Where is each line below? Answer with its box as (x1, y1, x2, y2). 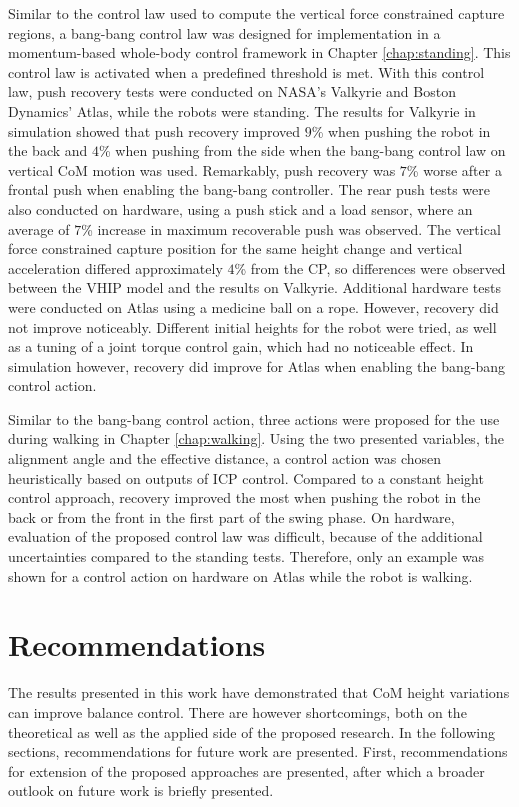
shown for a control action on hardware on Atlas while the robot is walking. (8, 565, 473, 586)
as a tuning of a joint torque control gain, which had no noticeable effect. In (8, 336, 474, 357)
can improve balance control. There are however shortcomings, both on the (8, 701, 467, 722)
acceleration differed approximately (8, 257, 223, 278)
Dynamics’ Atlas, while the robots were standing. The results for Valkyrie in (8, 100, 476, 121)
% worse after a (406, 159, 502, 180)
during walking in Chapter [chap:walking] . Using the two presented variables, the (8, 428, 504, 449)
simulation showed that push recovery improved (8, 120, 301, 141)
